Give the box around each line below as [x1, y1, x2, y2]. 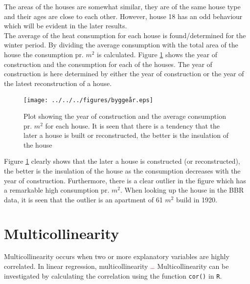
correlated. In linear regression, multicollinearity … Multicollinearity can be [4, 261, 229, 271]
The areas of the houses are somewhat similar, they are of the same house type [4, 1, 241, 11]
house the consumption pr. [4, 49, 84, 59]
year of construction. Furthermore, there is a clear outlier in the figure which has [4, 175, 246, 185]
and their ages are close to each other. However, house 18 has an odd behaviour [4, 11, 243, 21]
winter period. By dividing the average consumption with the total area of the [4, 40, 238, 50]
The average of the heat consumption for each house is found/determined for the [4, 30, 246, 40]
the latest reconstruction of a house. [4, 78, 112, 88]
